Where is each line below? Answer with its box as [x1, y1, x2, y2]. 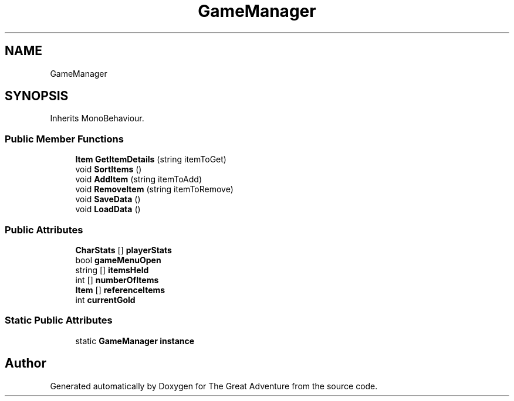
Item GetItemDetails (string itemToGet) [75, 154, 226, 165]
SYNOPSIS [5, 89, 69, 104]
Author [5, 356, 46, 371]
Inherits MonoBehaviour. [50, 113, 144, 124]
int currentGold [75, 294, 136, 305]
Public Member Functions [5, 132, 124, 145]
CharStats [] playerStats [75, 244, 172, 255]
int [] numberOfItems [75, 274, 159, 285]
